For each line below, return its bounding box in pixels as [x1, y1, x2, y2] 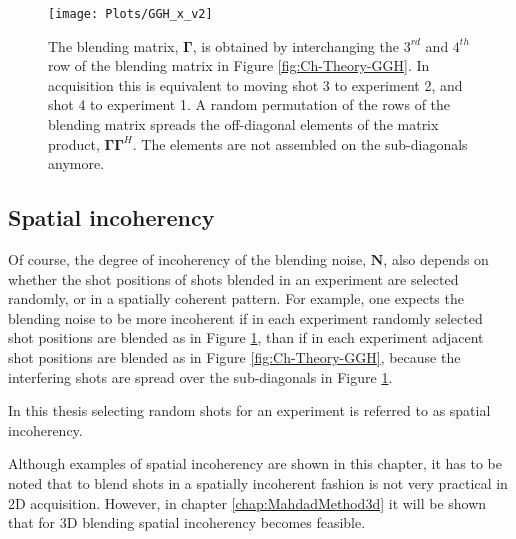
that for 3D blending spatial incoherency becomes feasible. [8, 512, 366, 533]
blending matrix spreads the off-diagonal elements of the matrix [48, 114, 439, 135]
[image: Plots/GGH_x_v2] [48, 7, 213, 21]
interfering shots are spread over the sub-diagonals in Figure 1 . [8, 366, 393, 387]
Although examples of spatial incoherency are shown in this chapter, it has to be [8, 453, 503, 474]
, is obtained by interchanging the [192, 35, 399, 56]
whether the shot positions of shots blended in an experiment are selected [8, 268, 459, 289]
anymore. [48, 153, 105, 174]
